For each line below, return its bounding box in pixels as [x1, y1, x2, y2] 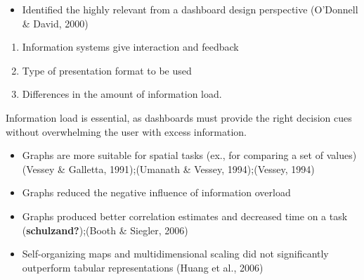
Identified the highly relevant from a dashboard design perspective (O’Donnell [22, 2, 358, 16]
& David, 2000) [22, 15, 89, 30]
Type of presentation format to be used [22, 63, 192, 77]
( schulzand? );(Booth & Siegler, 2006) [22, 222, 188, 237]
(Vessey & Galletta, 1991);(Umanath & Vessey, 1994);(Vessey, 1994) [22, 161, 315, 176]
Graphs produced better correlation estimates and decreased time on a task [22, 208, 348, 223]
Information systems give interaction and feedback [22, 39, 239, 54]
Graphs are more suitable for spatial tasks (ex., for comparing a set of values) [22, 148, 357, 163]
